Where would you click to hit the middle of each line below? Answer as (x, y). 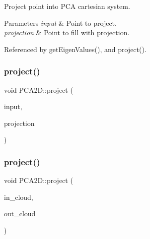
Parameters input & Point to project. (60, 23)
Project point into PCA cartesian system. (67, 6)
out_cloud (20, 213)
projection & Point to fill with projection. (67, 32)
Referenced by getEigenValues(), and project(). (75, 49)
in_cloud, (19, 197)
